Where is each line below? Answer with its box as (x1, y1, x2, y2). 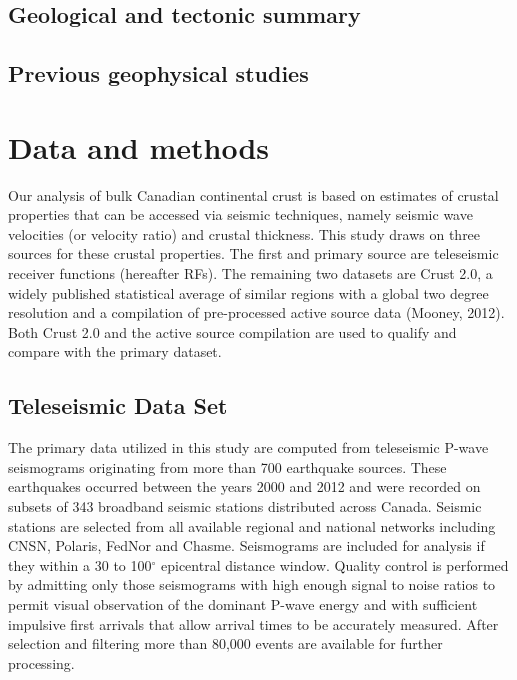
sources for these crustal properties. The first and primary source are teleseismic (8, 243, 499, 264)
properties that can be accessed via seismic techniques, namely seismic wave (8, 204, 473, 225)
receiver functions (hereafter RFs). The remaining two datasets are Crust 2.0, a (8, 263, 493, 284)
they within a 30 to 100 (8, 554, 152, 575)
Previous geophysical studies (8, 58, 309, 89)
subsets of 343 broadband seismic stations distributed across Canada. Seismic (8, 496, 482, 517)
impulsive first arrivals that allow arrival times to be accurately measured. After (8, 613, 499, 634)
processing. (8, 652, 75, 673)
